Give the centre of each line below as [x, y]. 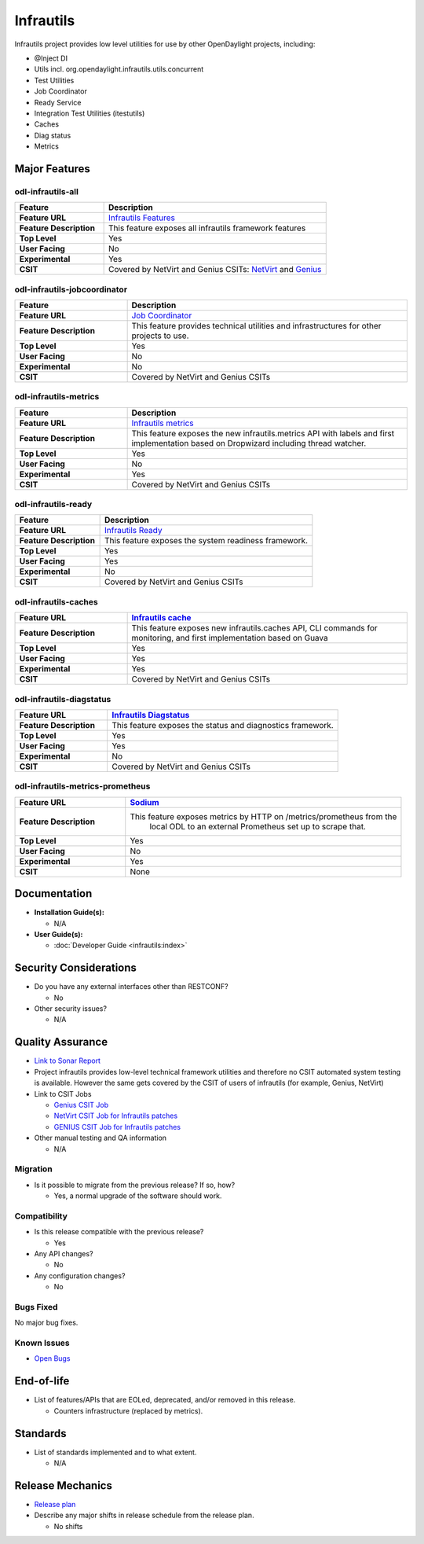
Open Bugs [52, 1358]
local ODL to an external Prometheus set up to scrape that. [258, 826]
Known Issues [42, 1343]
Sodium [145, 802]
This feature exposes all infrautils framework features [207, 228]
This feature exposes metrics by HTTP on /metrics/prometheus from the [263, 816]
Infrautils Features [142, 218]
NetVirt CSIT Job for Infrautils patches [116, 1116]
